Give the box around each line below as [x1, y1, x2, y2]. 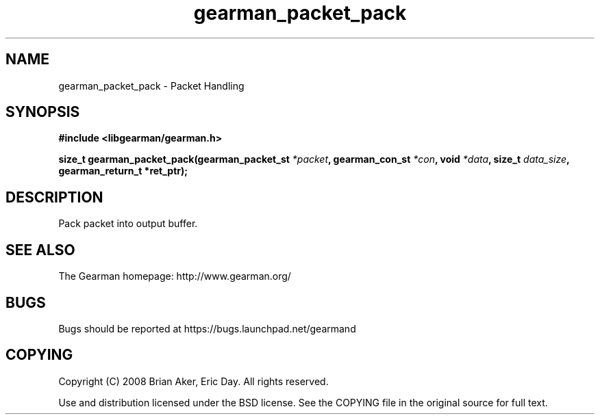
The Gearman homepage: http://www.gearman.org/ [58, 270, 291, 283]
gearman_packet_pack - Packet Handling [58, 79, 245, 92]
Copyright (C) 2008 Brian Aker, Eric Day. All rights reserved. [58, 375, 329, 387]
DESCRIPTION [5, 188, 103, 206]
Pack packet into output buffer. [58, 218, 198, 230]
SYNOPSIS [5, 103, 80, 121]
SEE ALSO [5, 241, 75, 259]
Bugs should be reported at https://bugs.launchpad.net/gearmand [58, 322, 356, 334]
